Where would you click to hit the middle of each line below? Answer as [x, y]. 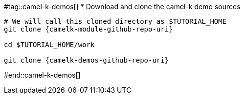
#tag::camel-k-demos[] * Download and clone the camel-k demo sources [122, 7]
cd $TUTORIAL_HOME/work [49, 45]
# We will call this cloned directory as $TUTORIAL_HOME [115, 21]
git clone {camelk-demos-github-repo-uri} [87, 60]
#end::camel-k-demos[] [42, 75]
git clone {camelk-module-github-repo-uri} [89, 29]
